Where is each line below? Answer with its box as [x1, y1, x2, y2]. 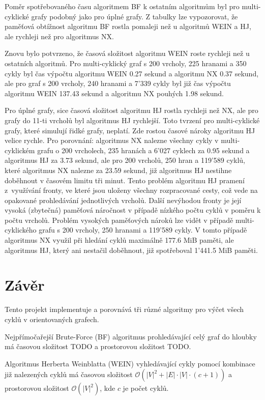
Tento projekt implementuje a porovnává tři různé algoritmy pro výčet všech [5, 304, 244, 315]
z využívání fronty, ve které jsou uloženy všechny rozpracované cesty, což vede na [5, 185, 258, 195]
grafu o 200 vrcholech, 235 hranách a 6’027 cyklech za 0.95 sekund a [37, 145, 250, 155]
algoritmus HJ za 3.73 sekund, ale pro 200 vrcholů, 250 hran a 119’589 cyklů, [5, 155, 246, 165]
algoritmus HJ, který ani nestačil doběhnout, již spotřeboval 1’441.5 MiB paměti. [5, 244, 258, 255]
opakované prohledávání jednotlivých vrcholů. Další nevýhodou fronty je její [5, 194, 242, 205]
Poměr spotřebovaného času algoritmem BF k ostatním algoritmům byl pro [5, 1, 240, 11]
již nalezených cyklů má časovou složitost [5, 369, 133, 380]
